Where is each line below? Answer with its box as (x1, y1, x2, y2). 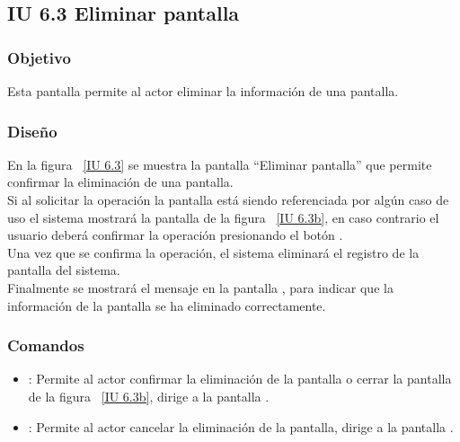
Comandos (7, 334, 84, 357)
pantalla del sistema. (7, 261, 120, 279)
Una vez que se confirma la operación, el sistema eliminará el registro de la (7, 243, 420, 261)
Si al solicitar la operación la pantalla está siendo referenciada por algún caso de (7, 190, 449, 208)
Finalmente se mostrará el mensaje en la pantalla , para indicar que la (7, 278, 394, 296)
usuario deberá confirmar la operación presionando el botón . (7, 225, 343, 244)
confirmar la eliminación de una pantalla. (7, 172, 234, 191)
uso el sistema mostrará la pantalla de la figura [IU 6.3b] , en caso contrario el (7, 208, 439, 226)
